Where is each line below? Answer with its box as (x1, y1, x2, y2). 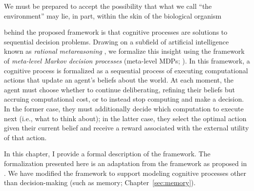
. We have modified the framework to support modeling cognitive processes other (4, 168, 246, 178)
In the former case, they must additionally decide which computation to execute (4, 103, 244, 113)
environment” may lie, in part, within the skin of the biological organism (4, 10, 222, 21)
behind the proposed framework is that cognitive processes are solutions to (4, 27, 228, 37)
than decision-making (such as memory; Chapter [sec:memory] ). (4, 177, 196, 188)
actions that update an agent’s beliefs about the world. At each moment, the (4, 75, 234, 85)
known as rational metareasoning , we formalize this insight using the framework (4, 46, 245, 56)
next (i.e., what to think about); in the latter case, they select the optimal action (4, 113, 247, 123)
